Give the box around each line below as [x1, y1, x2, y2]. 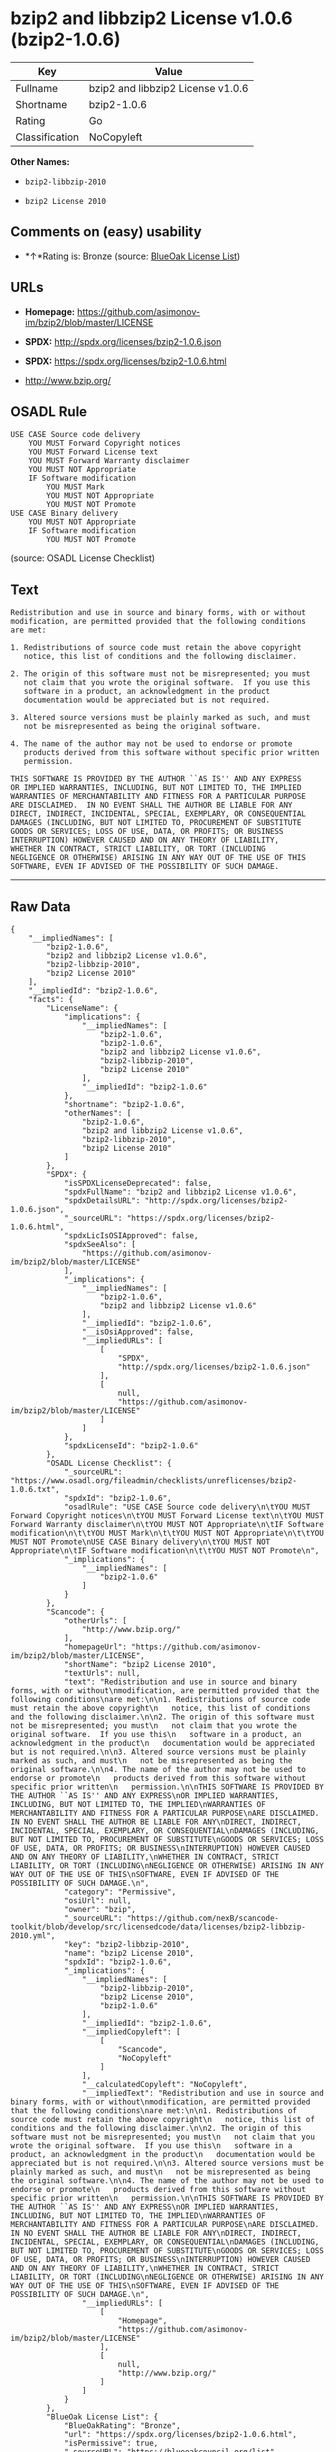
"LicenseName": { [46, 1003, 118, 1013]
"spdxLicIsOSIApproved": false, [63, 1231, 199, 1241]
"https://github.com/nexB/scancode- [126, 1913, 280, 1923]
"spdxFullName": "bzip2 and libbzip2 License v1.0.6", [63, 1187, 298, 1197]
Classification [15, 130, 80, 144]
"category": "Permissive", [63, 1887, 177, 1897]
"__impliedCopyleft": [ [81, 2027, 182, 2037]
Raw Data [10, 898, 72, 915]
